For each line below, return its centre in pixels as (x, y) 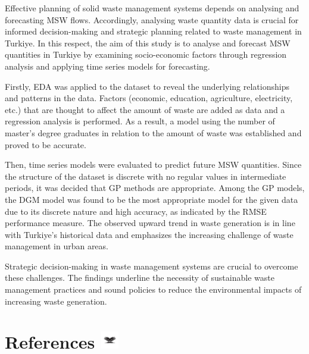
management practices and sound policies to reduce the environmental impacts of (153, 289)
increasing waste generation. (56, 301)
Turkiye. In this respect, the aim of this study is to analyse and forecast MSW (148, 43)
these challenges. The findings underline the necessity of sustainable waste (140, 278)
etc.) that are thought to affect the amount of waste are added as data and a (145, 109)
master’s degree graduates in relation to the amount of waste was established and (153, 132)
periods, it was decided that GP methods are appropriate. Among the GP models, (155, 188)
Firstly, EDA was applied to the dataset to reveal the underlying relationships (147, 86)
